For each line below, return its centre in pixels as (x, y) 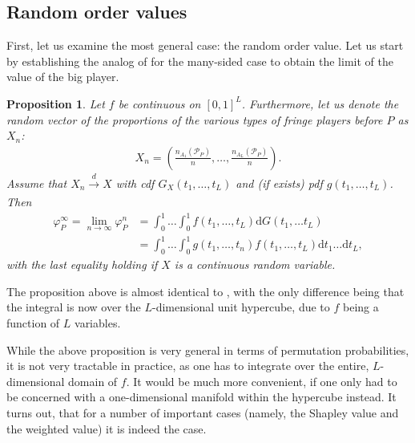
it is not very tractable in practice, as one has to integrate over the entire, (188, 366)
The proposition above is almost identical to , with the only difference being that (205, 291)
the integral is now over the (74, 307)
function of (33, 323)
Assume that (37, 183)
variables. (98, 323)
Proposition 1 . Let (56, 103)
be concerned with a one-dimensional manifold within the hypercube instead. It (201, 397)
